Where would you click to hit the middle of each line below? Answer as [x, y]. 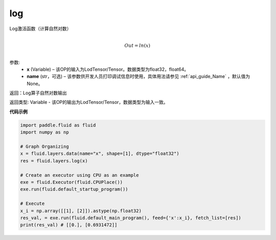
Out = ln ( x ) [137, 45]
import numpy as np [44, 132]
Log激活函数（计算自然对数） [40, 29]
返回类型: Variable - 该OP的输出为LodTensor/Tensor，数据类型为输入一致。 [89, 102]
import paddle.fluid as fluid [58, 125]
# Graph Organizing [44, 147]
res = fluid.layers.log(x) [54, 161]
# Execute [32, 204]
